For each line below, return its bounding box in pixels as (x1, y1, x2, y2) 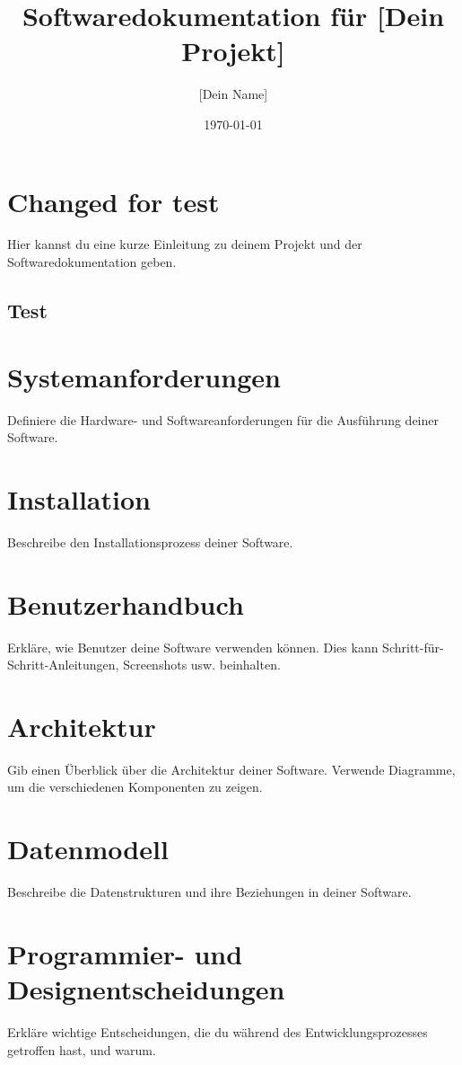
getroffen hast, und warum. (7, 1040, 156, 1059)
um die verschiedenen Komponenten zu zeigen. (7, 777, 263, 796)
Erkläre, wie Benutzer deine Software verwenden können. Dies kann (7, 637, 379, 656)
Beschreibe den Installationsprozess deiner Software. (7, 532, 293, 551)
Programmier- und (7, 935, 243, 972)
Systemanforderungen (7, 358, 281, 395)
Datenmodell (7, 830, 169, 867)
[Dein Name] (198, 84, 268, 103)
